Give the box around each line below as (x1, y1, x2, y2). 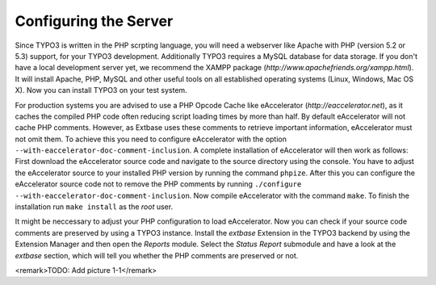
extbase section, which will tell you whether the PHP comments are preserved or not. (15, 250, 299, 260)
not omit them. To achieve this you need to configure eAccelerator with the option (15, 134, 287, 144)
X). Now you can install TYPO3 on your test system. (15, 86, 187, 95)
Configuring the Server (15, 12, 174, 30)
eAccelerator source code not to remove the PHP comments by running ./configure (15, 179, 302, 189)
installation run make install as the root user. (15, 202, 174, 212)
